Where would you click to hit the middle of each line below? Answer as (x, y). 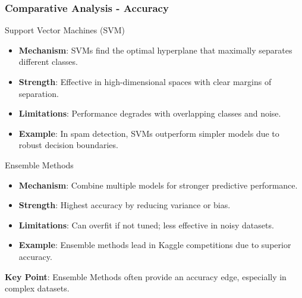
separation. (39, 93)
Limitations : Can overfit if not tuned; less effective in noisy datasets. (146, 225)
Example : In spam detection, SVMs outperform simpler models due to (149, 133)
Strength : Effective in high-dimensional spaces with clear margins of (145, 81)
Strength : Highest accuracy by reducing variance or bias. (125, 205)
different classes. (48, 62)
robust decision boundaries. (68, 145)
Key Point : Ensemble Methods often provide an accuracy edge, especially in (146, 276)
